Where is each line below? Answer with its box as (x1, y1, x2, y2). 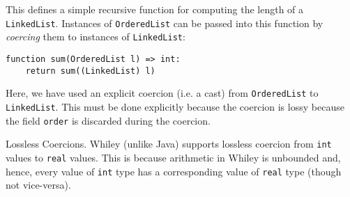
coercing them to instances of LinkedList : (6, 29, 185, 44)
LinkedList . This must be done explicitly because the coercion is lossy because (6, 99, 344, 113)
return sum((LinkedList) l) (25, 65, 155, 76)
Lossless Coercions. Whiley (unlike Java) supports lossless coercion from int (6, 136, 332, 151)
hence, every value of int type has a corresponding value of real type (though (6, 164, 342, 178)
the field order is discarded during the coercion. (6, 113, 211, 127)
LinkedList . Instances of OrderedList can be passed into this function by (6, 15, 324, 30)
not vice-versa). (6, 178, 71, 192)
